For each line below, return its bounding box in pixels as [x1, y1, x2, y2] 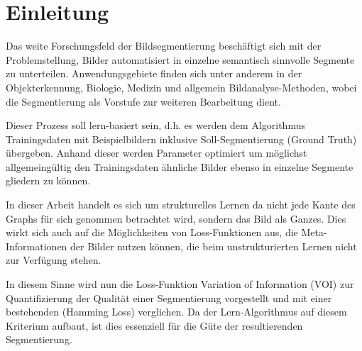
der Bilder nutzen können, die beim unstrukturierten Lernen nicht [70, 238, 357, 253]
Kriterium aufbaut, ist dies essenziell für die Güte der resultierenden [6, 318, 303, 333]
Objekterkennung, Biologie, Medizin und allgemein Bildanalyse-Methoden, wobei [6, 79, 357, 94]
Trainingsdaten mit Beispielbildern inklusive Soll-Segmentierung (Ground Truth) [6, 131, 357, 146]
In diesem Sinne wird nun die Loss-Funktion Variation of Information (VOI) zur [6, 277, 354, 291]
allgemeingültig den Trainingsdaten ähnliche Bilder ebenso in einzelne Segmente [6, 159, 353, 174]
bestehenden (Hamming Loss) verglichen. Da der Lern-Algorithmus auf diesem [6, 304, 347, 319]
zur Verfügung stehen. [6, 252, 102, 267]
